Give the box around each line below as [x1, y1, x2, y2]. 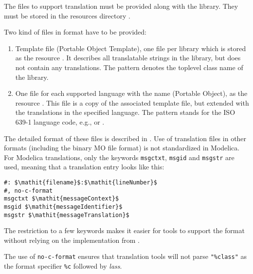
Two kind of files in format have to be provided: [4, 27, 147, 37]
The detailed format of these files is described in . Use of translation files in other [4, 133, 247, 143]
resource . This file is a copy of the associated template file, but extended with [15, 97, 249, 108]
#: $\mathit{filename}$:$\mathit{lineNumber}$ [4, 179, 157, 186]
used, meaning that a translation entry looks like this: [4, 162, 164, 172]
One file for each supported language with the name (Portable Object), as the [15, 88, 248, 98]
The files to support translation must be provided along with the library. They [4, 1, 238, 11]
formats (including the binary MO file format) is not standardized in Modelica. [4, 143, 240, 153]
